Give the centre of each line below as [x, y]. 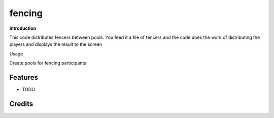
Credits [21, 104]
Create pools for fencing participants [48, 63]
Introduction [23, 28]
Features [24, 77]
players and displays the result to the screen [56, 44]
